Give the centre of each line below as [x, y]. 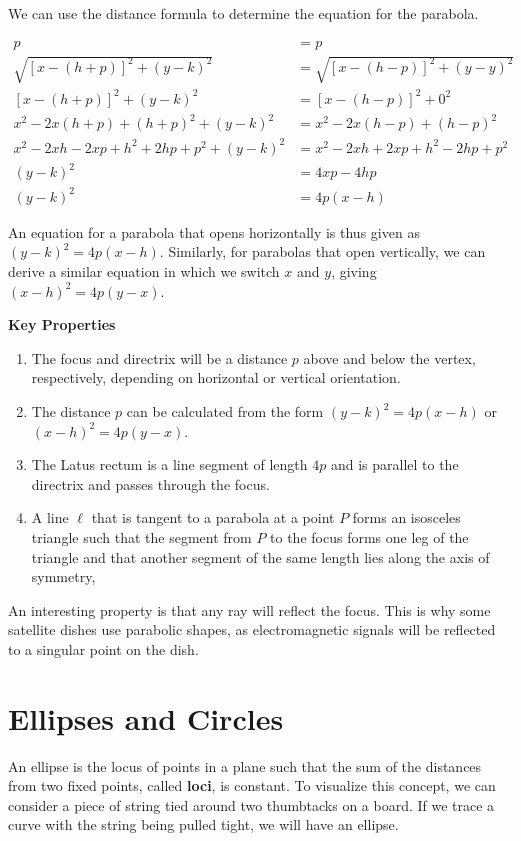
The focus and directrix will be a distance [159, 357]
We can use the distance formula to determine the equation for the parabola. [243, 13]
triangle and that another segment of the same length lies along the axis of [260, 556]
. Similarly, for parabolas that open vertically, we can [322, 251]
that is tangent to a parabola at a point [213, 517]
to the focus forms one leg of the [369, 536]
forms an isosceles [406, 517]
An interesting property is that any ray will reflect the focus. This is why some [249, 609]
